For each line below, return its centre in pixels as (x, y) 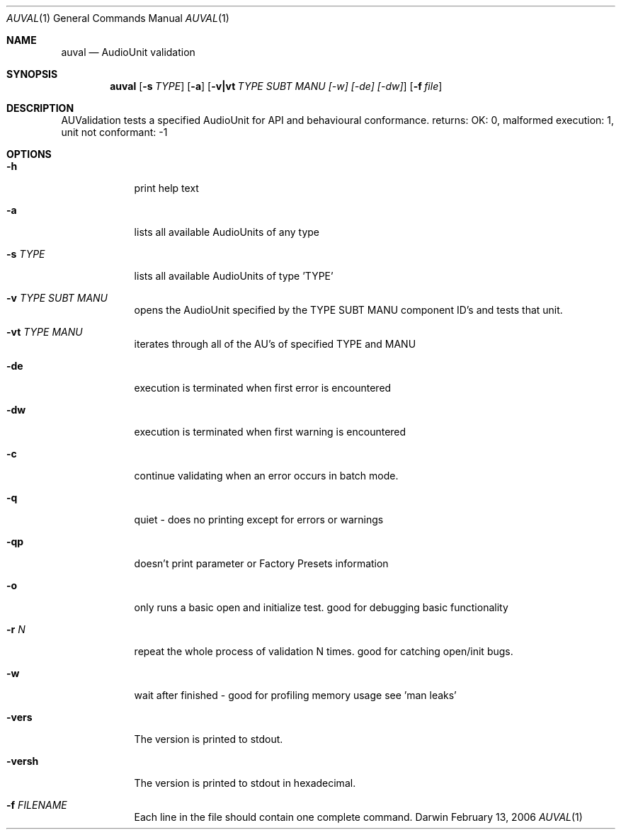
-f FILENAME (37, 805)
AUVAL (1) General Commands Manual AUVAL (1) (118, 18)
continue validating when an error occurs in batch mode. (266, 476)
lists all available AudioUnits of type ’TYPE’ (234, 276)
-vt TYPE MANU (45, 332)
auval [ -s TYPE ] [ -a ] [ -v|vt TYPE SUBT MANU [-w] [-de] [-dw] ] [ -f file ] (276, 86)
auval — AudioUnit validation (128, 52)
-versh (23, 761)
